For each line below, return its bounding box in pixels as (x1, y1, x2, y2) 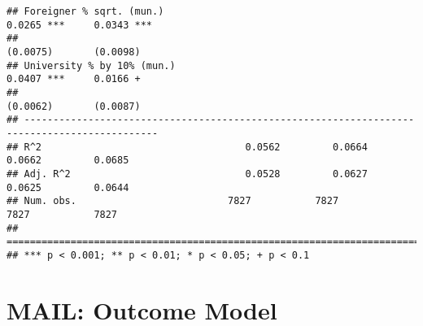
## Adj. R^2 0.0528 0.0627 (7, 167, 368, 180)
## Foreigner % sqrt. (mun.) (7, 6, 164, 17)
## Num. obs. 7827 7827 (7, 195, 339, 207)
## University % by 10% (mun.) (7, 59, 176, 72)
